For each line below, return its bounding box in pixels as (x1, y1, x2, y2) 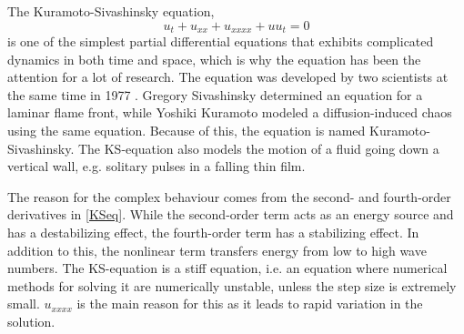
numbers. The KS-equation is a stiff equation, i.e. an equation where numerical (7, 258, 448, 278)
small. (7, 294, 40, 313)
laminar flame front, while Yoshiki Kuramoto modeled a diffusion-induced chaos (7, 103, 452, 122)
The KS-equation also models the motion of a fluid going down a (77, 138, 439, 157)
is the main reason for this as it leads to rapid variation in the (76, 294, 423, 313)
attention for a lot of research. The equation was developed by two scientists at (7, 67, 449, 86)
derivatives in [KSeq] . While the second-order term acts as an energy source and (7, 205, 454, 224)
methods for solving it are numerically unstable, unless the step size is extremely (7, 276, 457, 295)
